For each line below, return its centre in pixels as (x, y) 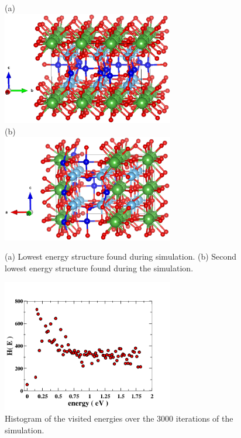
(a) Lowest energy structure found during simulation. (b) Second (121, 256)
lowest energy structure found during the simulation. (99, 268)
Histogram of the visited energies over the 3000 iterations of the (119, 418)
